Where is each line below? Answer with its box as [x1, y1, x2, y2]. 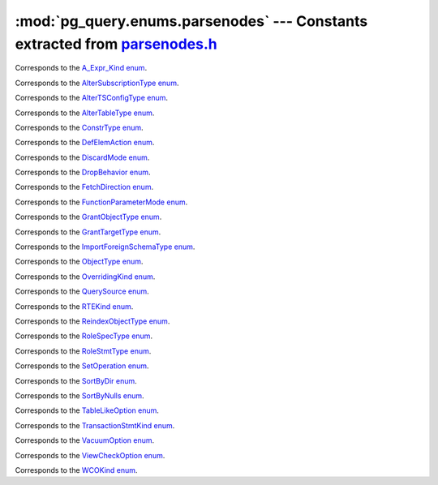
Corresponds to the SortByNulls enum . [15, 390, 145, 401]
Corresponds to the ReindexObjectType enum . [15, 316, 170, 326]
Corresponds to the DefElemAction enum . [15, 138, 155, 148]
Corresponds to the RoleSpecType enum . [15, 331, 153, 341]
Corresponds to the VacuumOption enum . [15, 436, 155, 445]
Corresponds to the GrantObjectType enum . [15, 212, 162, 222]
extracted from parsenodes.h [15, 35, 218, 53]
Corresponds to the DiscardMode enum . [15, 152, 150, 162]
